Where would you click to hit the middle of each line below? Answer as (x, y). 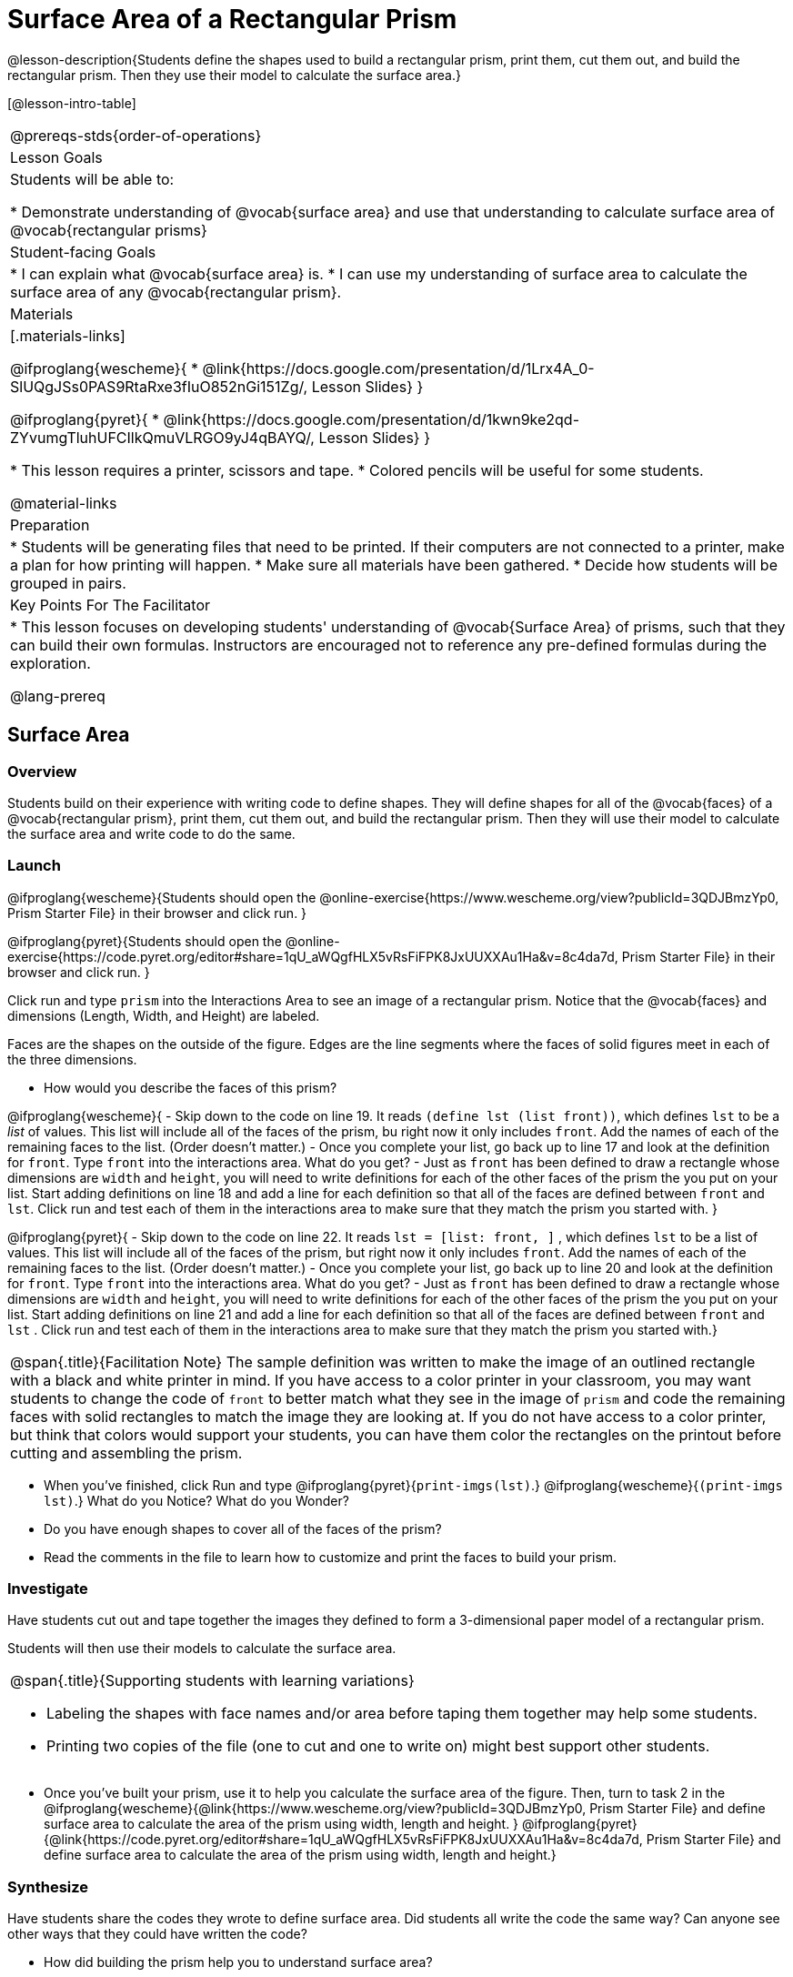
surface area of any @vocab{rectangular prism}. (176, 292)
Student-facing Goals (83, 252)
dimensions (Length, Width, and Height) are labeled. (164, 1015)
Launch (34, 866)
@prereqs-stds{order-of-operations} (136, 135)
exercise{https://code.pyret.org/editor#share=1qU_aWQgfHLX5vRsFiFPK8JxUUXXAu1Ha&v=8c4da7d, (313, 956)
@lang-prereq (58, 696)
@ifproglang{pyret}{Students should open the (145, 941)
